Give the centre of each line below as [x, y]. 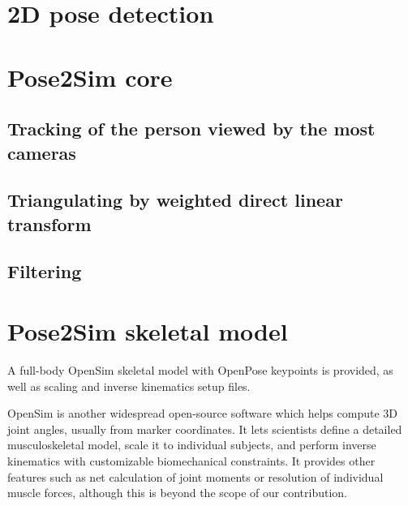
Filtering [45, 271]
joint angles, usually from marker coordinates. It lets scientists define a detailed [205, 429]
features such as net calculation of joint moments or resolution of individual [195, 476]
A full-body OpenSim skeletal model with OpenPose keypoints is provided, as [200, 370]
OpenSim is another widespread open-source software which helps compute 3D [202, 413]
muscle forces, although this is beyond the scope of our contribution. [177, 493]
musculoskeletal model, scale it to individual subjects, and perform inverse [192, 445]
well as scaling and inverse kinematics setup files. [129, 386]
